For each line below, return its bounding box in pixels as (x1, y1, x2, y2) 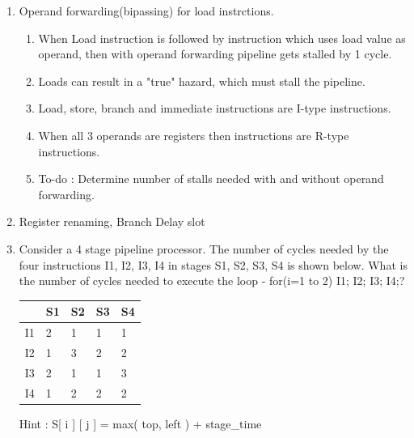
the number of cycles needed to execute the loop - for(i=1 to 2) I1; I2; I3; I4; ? (19, 272, 405, 289)
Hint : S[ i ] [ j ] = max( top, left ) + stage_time (19, 415, 262, 432)
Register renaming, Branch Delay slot (19, 213, 205, 230)
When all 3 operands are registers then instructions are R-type (38, 126, 349, 143)
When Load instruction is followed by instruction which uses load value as (38, 29, 406, 46)
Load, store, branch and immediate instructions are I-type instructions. (38, 100, 391, 117)
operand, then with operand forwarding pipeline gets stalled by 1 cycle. (38, 45, 392, 62)
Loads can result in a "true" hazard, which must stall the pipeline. (38, 72, 365, 89)
